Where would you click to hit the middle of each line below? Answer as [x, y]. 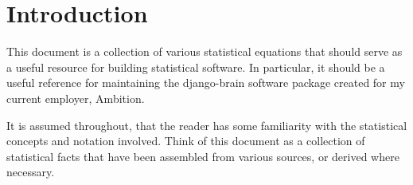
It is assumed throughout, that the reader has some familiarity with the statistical [207, 125]
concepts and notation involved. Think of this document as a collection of [186, 141]
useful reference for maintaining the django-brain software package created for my [206, 83]
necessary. [31, 172]
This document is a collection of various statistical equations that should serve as [205, 51]
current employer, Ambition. [76, 98]
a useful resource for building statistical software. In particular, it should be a [196, 67]
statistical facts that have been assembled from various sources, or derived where [203, 156]
